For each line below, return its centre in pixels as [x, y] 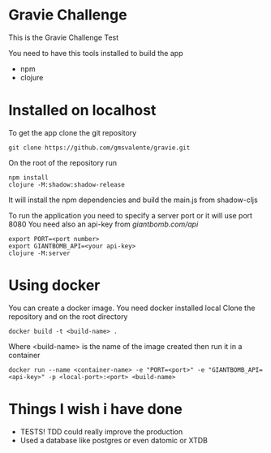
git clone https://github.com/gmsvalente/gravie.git [99, 148]
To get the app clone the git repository [73, 132]
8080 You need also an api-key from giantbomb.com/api [103, 224]
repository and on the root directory [68, 316]
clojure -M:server [39, 253]
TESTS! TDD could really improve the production [101, 431]
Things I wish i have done [95, 409]
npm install [28, 177]
